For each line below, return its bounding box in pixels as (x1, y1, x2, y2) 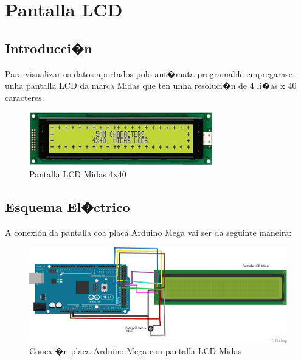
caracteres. (5, 91, 44, 103)
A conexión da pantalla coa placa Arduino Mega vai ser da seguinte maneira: (5, 225, 292, 238)
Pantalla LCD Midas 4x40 (29, 167, 126, 180)
